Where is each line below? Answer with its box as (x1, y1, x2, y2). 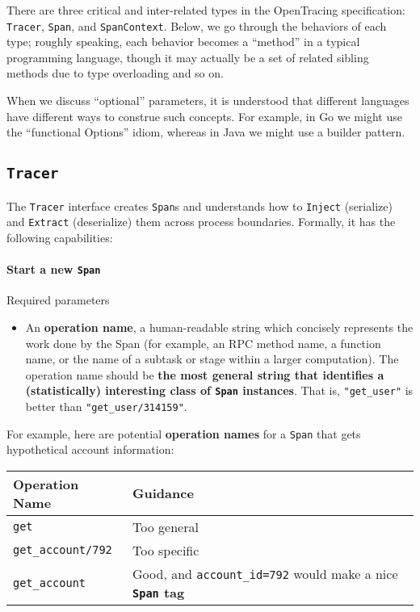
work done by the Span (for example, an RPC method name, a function (25, 334, 381, 351)
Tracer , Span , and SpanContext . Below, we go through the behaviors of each (6, 17, 387, 34)
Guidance (132, 484, 194, 503)
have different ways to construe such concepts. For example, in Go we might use (6, 107, 402, 124)
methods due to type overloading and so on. (6, 65, 224, 82)
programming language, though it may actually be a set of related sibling (6, 48, 369, 65)
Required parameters (6, 291, 110, 308)
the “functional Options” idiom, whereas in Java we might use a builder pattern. (6, 124, 405, 140)
